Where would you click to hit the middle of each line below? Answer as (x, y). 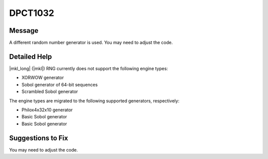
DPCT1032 (32, 13)
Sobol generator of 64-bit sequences (60, 84)
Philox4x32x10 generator (47, 110)
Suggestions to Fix (39, 138)
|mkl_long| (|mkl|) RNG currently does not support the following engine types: (89, 68)
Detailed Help (31, 56)
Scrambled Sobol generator (50, 91)
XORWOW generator (43, 78)
